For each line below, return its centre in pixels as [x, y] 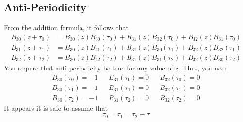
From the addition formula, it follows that [66, 27]
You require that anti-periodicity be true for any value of [89, 67]
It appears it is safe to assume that [56, 108]
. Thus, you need [203, 67]
